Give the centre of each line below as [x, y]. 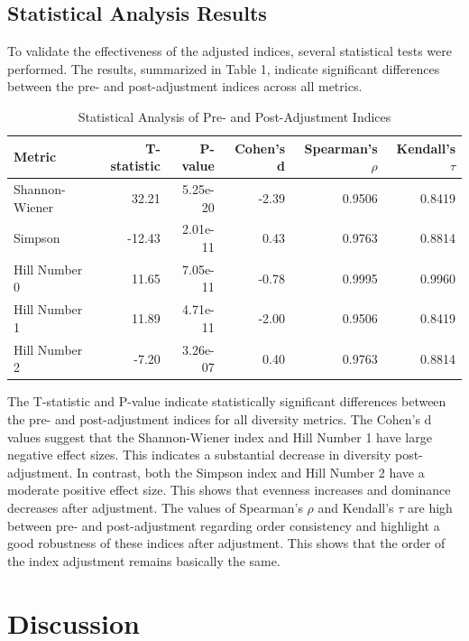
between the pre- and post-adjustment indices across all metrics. [185, 86]
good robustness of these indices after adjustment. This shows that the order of [226, 543]
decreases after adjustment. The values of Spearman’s [155, 508]
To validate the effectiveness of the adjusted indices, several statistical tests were [230, 51]
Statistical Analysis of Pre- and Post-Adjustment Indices [234, 116]
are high [430, 508]
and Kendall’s [356, 508]
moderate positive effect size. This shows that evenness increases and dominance [229, 490]
